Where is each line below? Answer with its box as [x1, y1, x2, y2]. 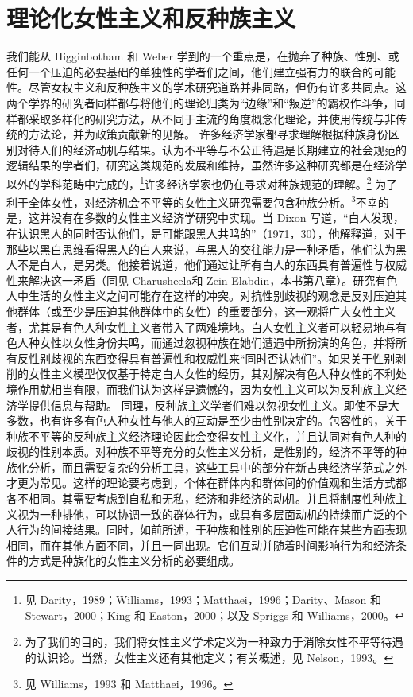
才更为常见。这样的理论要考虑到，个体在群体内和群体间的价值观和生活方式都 [6, 474, 407, 491]
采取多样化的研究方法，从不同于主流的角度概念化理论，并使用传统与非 [28, 110, 396, 127]
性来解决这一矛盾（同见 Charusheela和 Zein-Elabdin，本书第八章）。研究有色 [6, 271, 398, 288]
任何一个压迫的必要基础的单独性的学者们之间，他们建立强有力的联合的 [6, 63, 373, 80]
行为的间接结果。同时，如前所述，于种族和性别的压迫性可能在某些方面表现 [17, 521, 407, 538]
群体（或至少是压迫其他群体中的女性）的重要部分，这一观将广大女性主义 [17, 302, 396, 319]
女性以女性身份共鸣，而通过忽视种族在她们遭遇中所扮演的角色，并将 [39, 334, 396, 351]
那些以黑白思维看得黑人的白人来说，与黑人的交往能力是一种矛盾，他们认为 [6, 240, 396, 257]
